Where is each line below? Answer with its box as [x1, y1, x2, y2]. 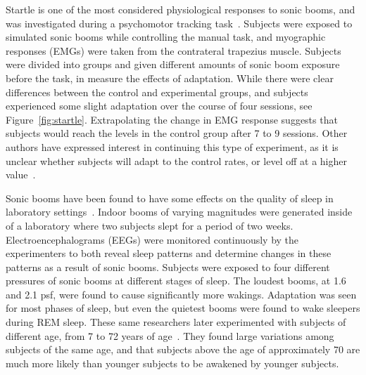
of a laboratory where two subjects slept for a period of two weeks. [6, 218, 294, 232]
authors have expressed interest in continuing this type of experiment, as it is [6, 139, 339, 154]
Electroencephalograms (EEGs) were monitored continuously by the [6, 232, 299, 246]
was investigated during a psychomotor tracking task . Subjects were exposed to [6, 15, 353, 30]
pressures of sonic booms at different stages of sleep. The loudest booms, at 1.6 [6, 273, 346, 288]
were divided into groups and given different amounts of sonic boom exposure [6, 57, 340, 72]
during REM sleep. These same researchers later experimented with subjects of [6, 315, 346, 329]
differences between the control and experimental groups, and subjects [6, 84, 308, 99]
